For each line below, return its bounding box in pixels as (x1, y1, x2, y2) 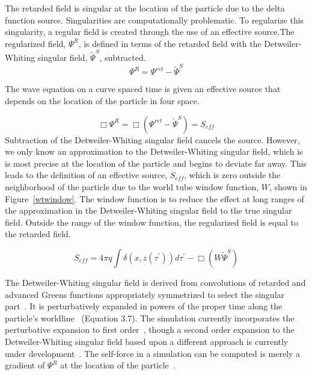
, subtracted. (99, 51, 146, 64)
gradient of (5, 359, 45, 371)
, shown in (269, 180, 307, 193)
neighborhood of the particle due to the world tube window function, (5, 180, 259, 193)
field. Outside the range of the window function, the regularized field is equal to (5, 215, 298, 228)
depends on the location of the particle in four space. (5, 95, 200, 107)
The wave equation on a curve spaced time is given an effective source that (5, 82, 281, 95)
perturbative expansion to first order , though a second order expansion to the (5, 323, 295, 336)
